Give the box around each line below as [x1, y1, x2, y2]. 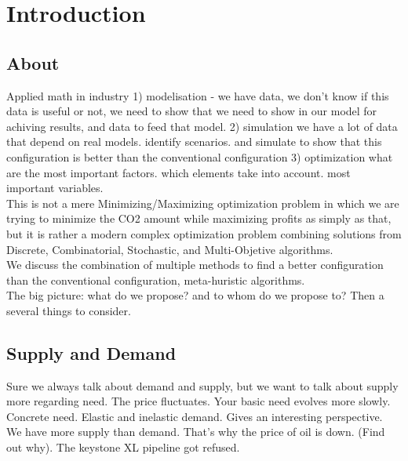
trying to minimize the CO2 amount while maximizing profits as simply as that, [6, 210, 392, 227]
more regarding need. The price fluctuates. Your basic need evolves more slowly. [6, 393, 391, 409]
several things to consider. [6, 302, 131, 318]
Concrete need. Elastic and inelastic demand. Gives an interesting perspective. [6, 408, 383, 424]
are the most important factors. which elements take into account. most [6, 164, 351, 180]
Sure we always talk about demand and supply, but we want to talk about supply [6, 377, 399, 394]
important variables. [6, 180, 104, 196]
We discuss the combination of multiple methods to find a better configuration [6, 256, 384, 273]
